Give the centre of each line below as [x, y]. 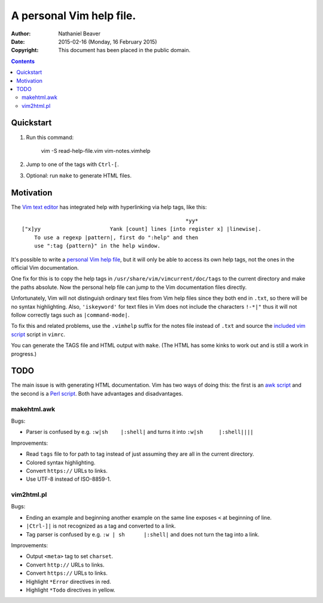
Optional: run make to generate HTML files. [79, 175]
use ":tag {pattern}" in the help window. [97, 246]
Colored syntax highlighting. [61, 462]
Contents [23, 61]
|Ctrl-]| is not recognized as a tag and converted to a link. [101, 526]
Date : [18, 41]
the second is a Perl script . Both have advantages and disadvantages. [97, 393]
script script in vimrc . [38, 334]
